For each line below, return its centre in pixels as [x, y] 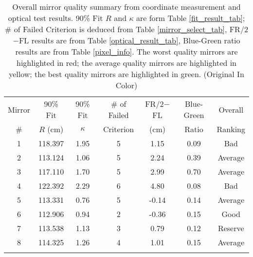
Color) [126, 85]
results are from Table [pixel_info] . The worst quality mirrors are [126, 51]
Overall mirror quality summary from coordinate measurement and [126, 7]
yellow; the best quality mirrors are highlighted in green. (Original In [126, 74]
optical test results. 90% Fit [55, 18]
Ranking [231, 129]
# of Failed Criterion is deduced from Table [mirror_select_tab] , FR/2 [126, 29]
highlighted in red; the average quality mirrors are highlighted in [126, 63]
